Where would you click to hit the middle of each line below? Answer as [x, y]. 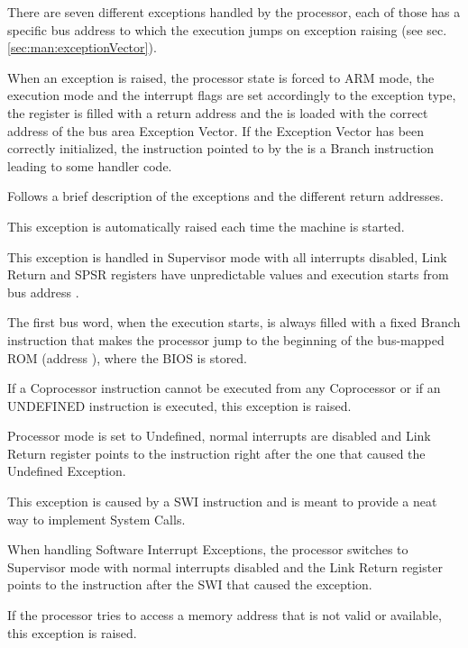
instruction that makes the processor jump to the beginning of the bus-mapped [226, 339]
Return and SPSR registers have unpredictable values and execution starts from [228, 274]
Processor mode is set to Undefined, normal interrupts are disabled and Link [219, 436]
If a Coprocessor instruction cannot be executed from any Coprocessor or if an [224, 388]
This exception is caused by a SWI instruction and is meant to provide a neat [222, 502]
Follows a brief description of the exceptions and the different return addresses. [225, 196]
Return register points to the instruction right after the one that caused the [216, 453]
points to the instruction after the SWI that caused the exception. [190, 584]
